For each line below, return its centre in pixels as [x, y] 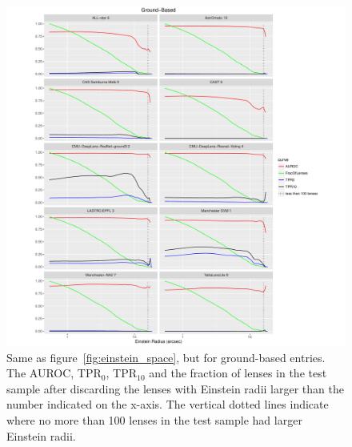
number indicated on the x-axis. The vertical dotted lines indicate [168, 404]
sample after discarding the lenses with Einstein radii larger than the [175, 388]
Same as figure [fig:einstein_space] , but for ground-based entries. [166, 357]
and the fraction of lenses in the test [238, 373]
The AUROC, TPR [54, 373]
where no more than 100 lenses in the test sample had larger [154, 419]
